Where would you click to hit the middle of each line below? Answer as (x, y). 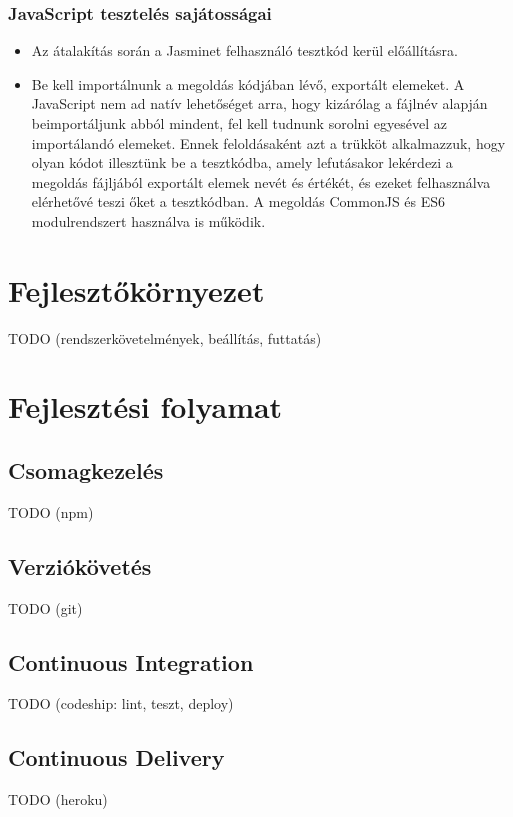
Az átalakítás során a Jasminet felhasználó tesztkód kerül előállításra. (244, 50)
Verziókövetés (80, 565)
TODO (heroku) (58, 799)
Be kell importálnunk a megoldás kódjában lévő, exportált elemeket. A (248, 83)
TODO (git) (45, 607)
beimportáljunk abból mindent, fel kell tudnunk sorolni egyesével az (239, 123)
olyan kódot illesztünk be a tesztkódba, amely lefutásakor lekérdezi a (242, 162)
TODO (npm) (51, 511)
